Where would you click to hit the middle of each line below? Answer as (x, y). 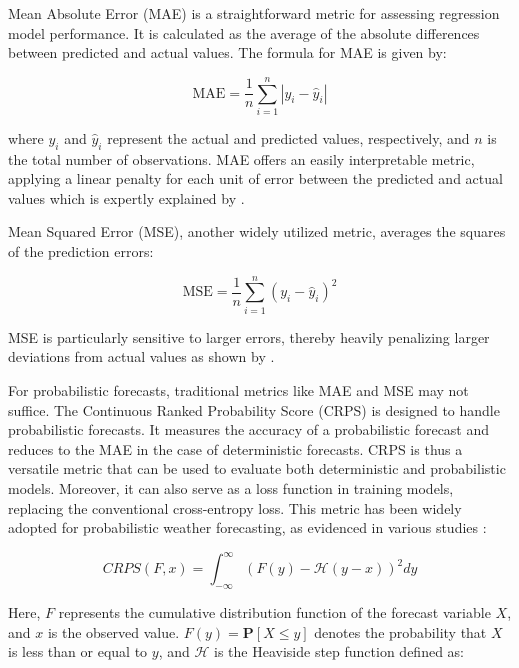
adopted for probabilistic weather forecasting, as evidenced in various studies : (247, 527)
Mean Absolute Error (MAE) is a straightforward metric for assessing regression (254, 13)
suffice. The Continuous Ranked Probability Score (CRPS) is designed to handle (254, 409)
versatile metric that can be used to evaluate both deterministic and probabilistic (257, 468)
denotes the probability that (400, 631)
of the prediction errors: (81, 251)
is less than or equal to (78, 651)
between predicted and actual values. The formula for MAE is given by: (227, 52)
